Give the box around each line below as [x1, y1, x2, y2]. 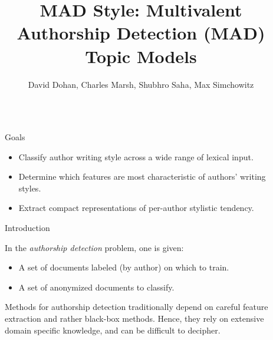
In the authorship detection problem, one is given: [5, 241, 184, 253]
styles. [18, 181, 41, 194]
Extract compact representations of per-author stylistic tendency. [18, 202, 254, 214]
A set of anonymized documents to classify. [18, 280, 175, 293]
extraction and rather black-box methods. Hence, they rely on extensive [5, 312, 264, 325]
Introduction [5, 222, 50, 234]
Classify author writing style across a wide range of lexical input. [18, 150, 254, 163]
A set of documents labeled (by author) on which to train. [18, 261, 229, 273]
